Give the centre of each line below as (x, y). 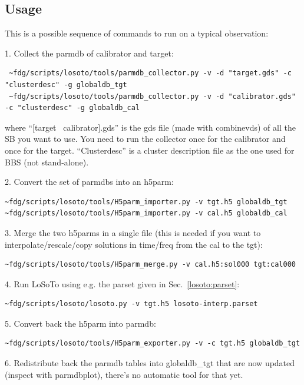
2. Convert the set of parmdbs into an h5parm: (89, 182)
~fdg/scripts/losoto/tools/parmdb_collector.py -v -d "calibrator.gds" (152, 96)
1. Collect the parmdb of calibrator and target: (89, 53)
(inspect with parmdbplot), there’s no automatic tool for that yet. (124, 374)
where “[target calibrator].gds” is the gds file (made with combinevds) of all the (150, 127)
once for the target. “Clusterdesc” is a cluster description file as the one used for (150, 150)
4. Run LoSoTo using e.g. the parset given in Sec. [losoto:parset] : (122, 283)
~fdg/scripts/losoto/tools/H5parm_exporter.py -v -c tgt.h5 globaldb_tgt (153, 343)
